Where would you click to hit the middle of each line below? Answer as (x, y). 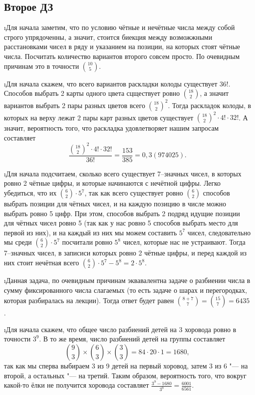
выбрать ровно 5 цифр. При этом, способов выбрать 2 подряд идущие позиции (122, 213)
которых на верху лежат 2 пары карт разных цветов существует (99, 117)
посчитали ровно (87, 242)
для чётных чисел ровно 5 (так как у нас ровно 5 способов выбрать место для (121, 223)
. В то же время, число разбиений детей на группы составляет (132, 339)
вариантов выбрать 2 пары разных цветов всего (75, 105)
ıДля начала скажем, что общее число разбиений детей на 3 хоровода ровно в (120, 329)
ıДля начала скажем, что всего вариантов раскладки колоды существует (111, 83)
